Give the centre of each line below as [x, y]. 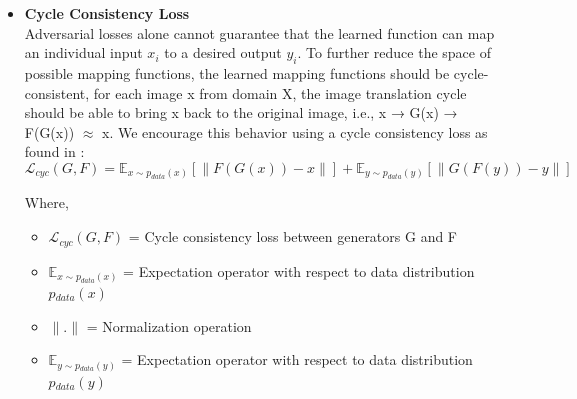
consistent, [57, 92]
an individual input [83, 52]
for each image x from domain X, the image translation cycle [280, 92]
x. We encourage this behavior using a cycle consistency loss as [295, 131]
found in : [54, 151]
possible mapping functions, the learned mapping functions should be [237, 72]
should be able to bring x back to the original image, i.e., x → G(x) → [241, 112]
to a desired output [223, 52]
